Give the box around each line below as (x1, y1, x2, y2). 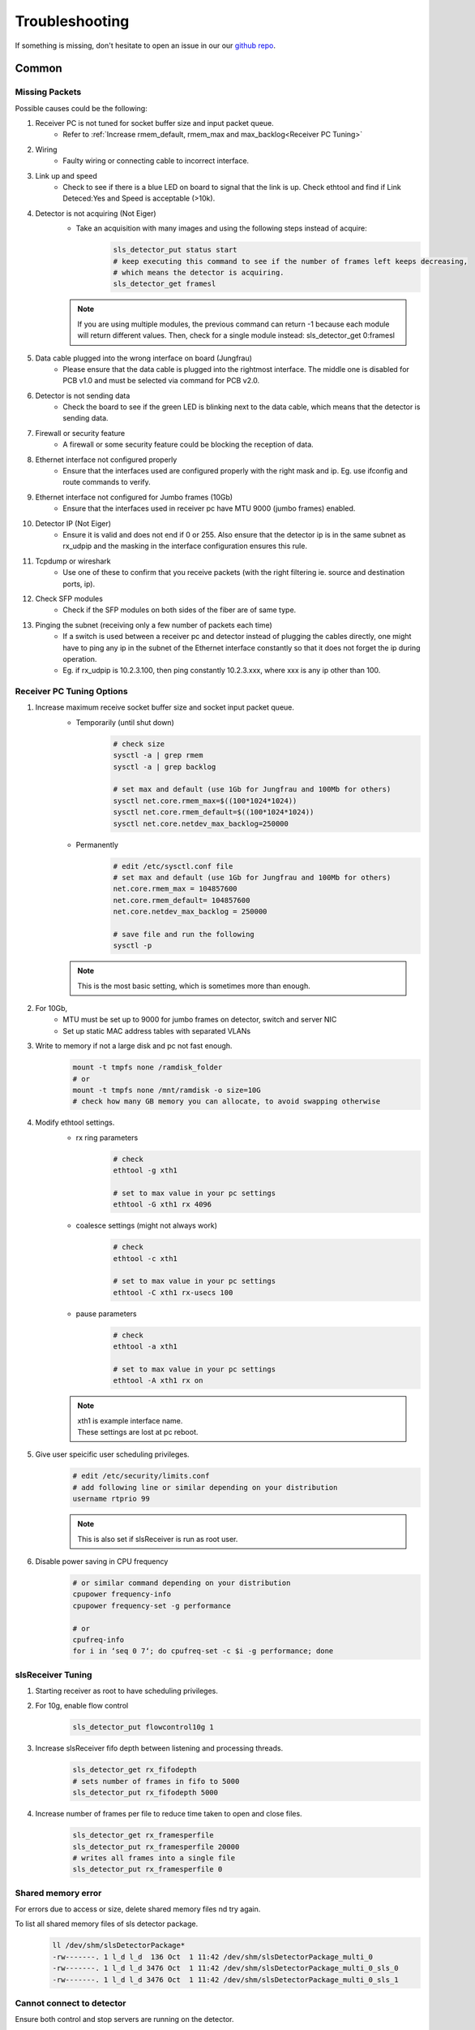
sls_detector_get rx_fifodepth (72, 1765, 198, 1774)
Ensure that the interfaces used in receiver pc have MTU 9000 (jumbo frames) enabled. (62, 503, 356, 513)
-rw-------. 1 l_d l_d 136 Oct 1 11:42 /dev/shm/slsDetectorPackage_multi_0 (52, 1952, 373, 1961)
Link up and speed (35, 171, 97, 180)
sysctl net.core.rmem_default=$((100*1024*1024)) (113, 808, 315, 817)
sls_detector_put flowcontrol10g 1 (72, 1722, 214, 1732)
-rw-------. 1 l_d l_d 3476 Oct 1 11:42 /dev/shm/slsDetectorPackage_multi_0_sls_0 (52, 1963, 399, 1973)
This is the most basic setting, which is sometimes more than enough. (77, 981, 311, 991)
